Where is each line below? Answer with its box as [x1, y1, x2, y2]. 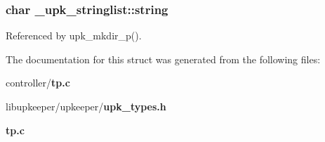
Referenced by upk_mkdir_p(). [6, 28, 142, 43]
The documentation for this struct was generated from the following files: [6, 51, 321, 66]
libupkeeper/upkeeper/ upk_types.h [6, 99, 166, 113]
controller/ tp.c [6, 75, 70, 90]
